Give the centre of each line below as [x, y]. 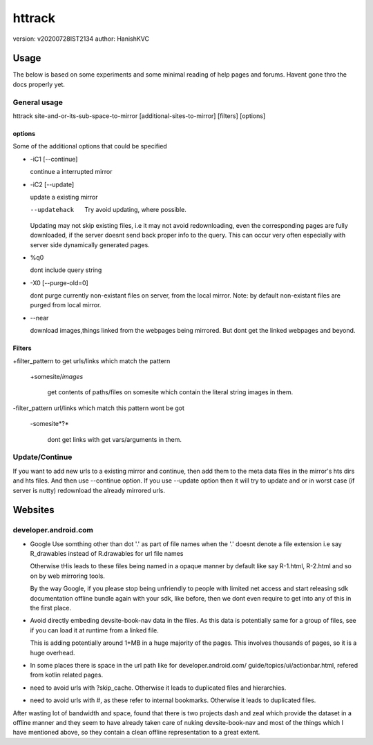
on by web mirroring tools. [67, 576]
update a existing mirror [64, 197]
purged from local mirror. [66, 305]
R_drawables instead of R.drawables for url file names [107, 554]
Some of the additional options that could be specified [90, 146]
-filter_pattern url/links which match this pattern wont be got [98, 408]
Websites [34, 510]
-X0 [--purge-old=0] [59, 282]
